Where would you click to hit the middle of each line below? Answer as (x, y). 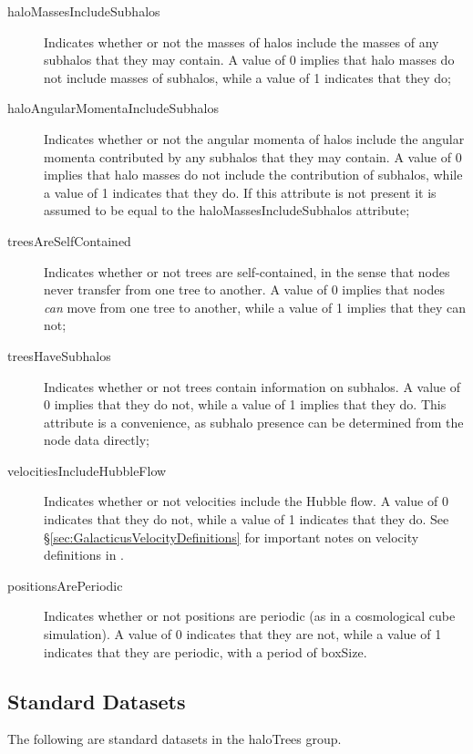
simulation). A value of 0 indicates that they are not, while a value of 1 (243, 634)
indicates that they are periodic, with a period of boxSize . (206, 651)
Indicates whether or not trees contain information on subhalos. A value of (252, 386)
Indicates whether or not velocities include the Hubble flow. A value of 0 (246, 501)
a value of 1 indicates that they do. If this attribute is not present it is (240, 192)
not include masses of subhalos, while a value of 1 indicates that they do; (247, 77)
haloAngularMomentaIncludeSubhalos (113, 108)
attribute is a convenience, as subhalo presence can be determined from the (254, 422)
